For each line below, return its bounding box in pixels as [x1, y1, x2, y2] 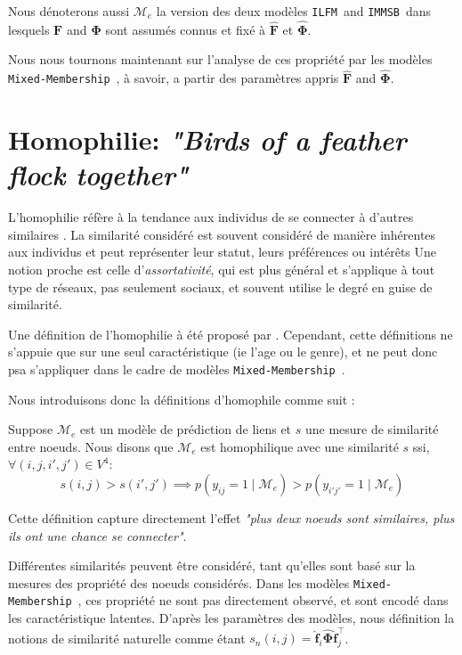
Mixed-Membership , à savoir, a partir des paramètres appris [8, 69, 339, 87]
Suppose [8, 420, 53, 438]
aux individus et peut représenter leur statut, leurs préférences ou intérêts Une [8, 242, 437, 261]
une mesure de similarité [304, 420, 439, 438]
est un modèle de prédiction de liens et [80, 420, 292, 438]
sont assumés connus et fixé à [105, 20, 266, 38]
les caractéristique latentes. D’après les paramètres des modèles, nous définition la [8, 609, 455, 627]
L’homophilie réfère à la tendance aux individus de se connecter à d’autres [8, 208, 414, 226]
